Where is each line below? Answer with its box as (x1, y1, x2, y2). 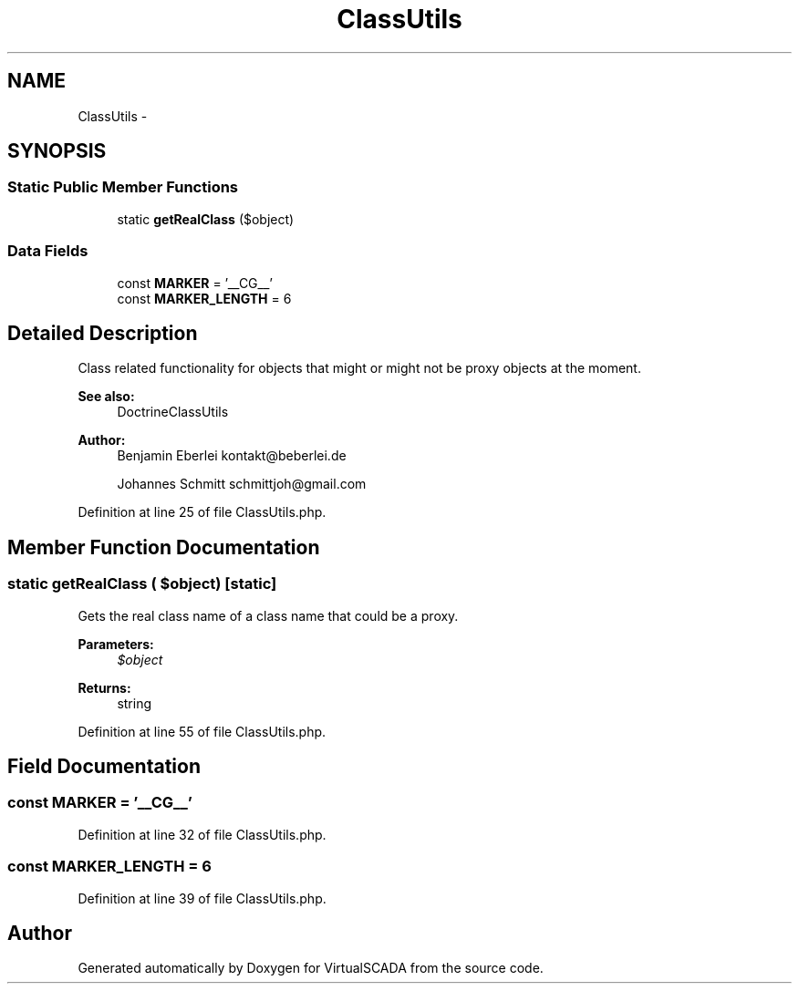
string (117, 695, 152, 711)
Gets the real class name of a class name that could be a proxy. (78, 607, 459, 624)
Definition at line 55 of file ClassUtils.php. (78, 723, 327, 739)
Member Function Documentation (7, 535, 320, 559)
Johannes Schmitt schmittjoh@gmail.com (117, 476, 367, 492)
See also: (78, 388, 135, 405)
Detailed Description (7, 321, 198, 345)
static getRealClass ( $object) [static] (7, 574, 277, 594)
